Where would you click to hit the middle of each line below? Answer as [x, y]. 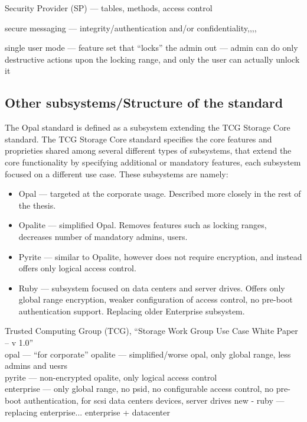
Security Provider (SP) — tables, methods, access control [109, 8]
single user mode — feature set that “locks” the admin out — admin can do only [151, 48]
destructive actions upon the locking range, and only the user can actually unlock [152, 59]
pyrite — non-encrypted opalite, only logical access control [111, 377]
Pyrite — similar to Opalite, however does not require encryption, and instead [160, 256]
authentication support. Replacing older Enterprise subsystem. [132, 311]
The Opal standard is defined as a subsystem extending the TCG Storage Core [148, 127]
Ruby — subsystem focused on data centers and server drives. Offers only [152, 288]
